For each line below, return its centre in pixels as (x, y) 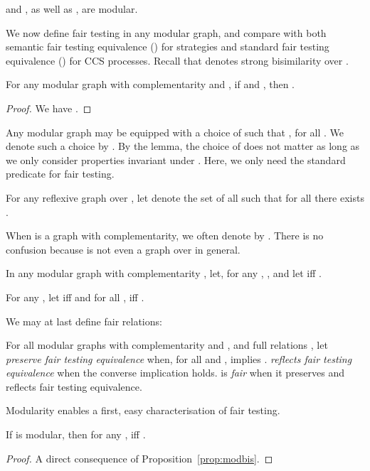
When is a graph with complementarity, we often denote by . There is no (165, 235)
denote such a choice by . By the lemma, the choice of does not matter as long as (183, 146)
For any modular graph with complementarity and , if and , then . (150, 84)
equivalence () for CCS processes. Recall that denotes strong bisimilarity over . (177, 60)
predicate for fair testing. (60, 174)
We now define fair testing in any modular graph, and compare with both (166, 32)
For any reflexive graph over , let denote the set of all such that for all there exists (185, 197)
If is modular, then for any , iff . (76, 434)
